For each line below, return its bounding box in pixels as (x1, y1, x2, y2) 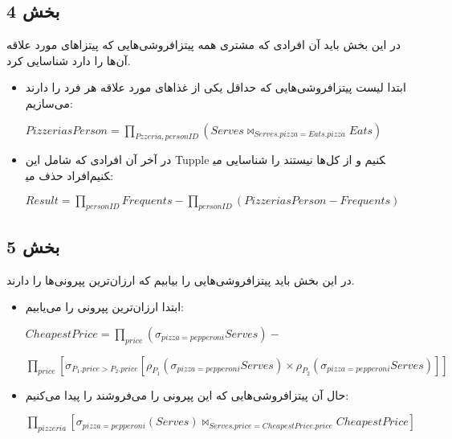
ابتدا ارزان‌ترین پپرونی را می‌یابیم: (25, 298, 184, 315)
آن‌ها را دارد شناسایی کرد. (6, 51, 131, 68)
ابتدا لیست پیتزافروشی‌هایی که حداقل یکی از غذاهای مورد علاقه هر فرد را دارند (25, 79, 406, 96)
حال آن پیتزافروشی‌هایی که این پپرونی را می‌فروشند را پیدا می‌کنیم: (25, 386, 349, 403)
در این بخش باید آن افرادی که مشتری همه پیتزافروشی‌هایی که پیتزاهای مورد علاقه (6, 36, 401, 53)
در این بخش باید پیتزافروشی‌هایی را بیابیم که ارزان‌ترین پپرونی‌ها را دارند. (6, 271, 355, 288)
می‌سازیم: (25, 94, 73, 111)
